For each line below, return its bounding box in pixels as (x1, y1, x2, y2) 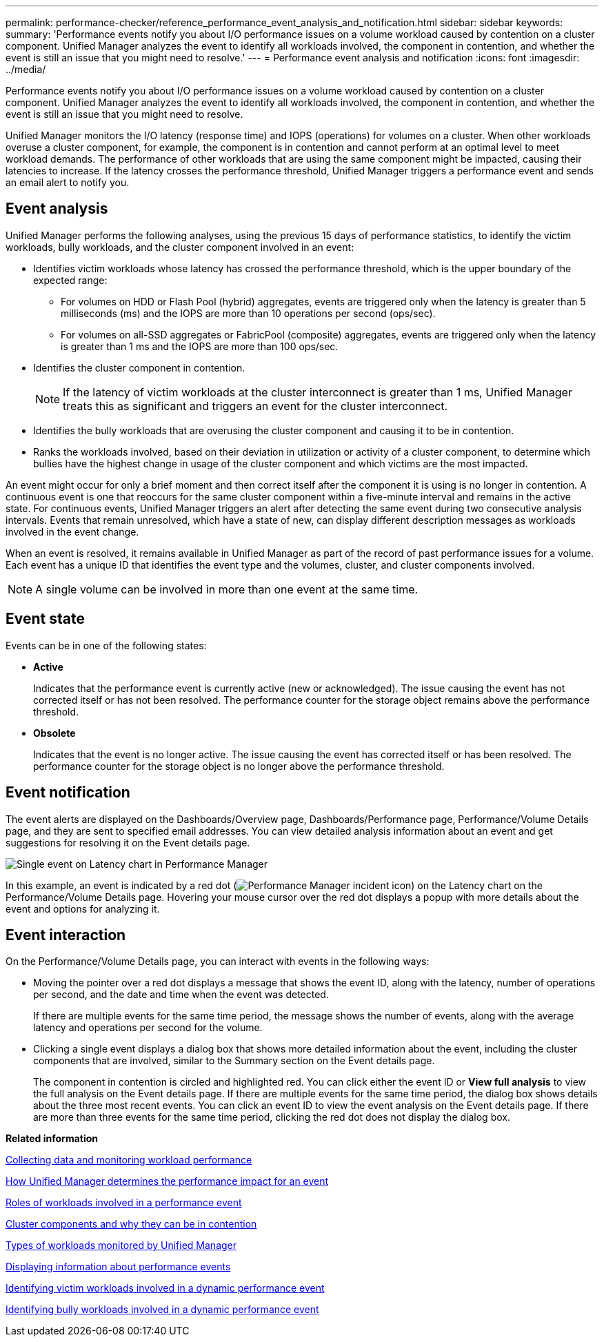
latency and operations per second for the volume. (33, 1021, 263, 1034)
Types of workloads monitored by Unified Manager (6, 1239, 237, 1252)
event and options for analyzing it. (6, 902, 160, 915)
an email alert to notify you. (6, 176, 130, 188)
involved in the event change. (6, 525, 139, 538)
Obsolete (33, 726, 76, 739)
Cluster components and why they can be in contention (6, 1218, 257, 1230)
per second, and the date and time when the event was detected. (33, 988, 329, 1001)
